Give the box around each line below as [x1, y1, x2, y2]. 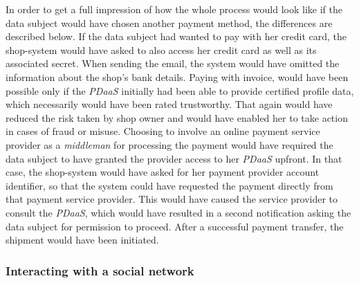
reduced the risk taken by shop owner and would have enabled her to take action [6, 110, 348, 125]
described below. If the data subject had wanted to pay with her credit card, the [6, 29, 347, 44]
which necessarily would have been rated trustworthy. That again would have [6, 97, 333, 111]
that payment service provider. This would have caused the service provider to [6, 192, 338, 206]
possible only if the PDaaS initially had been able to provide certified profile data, [6, 83, 354, 98]
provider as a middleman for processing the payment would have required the [6, 137, 333, 152]
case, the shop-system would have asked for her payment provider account [6, 165, 320, 179]
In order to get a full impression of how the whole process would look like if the [6, 2, 342, 16]
